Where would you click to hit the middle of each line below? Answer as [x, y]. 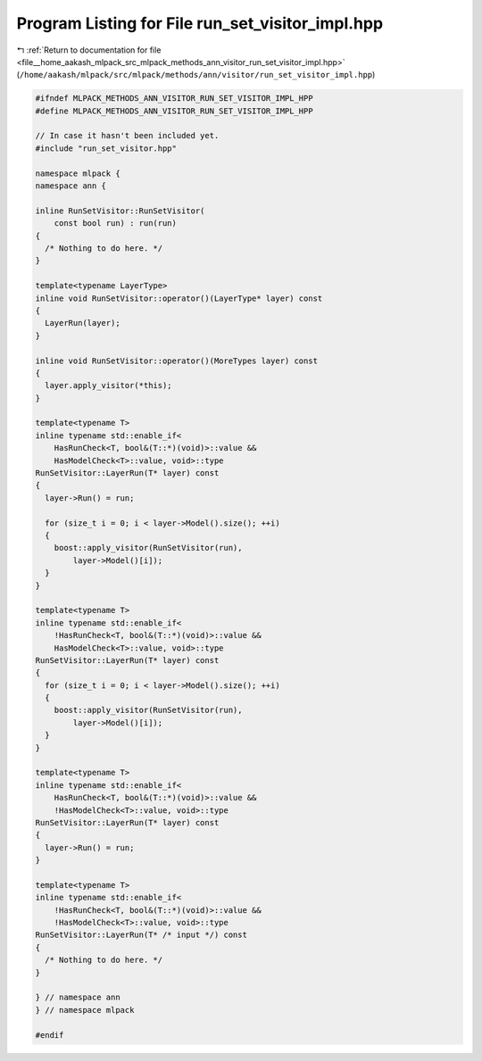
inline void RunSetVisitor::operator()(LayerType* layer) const [179, 298]
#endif [50, 1035]
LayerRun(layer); [83, 323]
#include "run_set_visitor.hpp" [106, 148]
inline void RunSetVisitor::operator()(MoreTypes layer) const [177, 361]
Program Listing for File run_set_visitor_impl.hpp [200, 23]
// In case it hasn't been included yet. [127, 136]
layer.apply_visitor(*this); [109, 385]
